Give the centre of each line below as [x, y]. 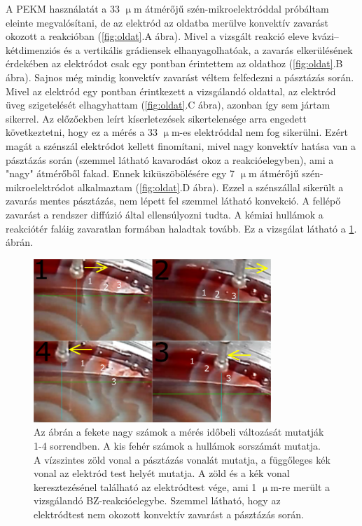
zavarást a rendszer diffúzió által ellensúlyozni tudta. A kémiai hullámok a [165, 214]
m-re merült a [300, 486]
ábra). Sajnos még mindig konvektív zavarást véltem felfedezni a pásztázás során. [180, 77]
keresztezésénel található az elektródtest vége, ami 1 [145, 486]
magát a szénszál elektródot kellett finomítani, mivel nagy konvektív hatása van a [181, 145]
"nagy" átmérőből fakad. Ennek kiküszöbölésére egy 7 [120, 173]
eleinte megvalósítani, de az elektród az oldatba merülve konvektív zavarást [167, 22]
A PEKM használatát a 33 [63, 8]
